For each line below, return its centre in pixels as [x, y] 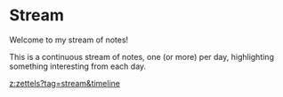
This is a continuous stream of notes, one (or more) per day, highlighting [141, 56]
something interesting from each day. [78, 66]
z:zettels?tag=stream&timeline [65, 83]
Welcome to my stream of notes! [69, 40]
